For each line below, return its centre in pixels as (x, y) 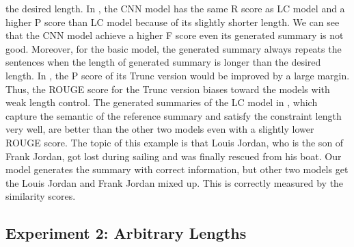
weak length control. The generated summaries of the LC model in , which (162, 102)
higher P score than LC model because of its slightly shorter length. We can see (173, 22)
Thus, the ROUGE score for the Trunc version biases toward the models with (168, 89)
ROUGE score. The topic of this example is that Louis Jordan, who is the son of (175, 142)
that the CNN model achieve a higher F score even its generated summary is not (175, 35)
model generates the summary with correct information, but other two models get (177, 169)
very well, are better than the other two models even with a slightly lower (160, 129)
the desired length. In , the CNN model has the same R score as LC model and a (175, 8)
